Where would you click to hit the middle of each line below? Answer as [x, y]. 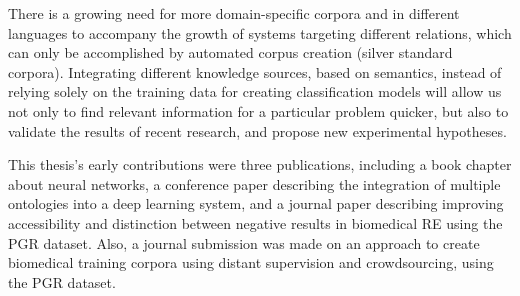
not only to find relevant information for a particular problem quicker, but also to [258, 110]
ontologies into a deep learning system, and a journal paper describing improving [256, 203]
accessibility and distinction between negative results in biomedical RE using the [255, 222]
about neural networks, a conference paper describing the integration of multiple [254, 183]
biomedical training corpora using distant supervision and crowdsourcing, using [251, 262]
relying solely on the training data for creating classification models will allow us [255, 91]
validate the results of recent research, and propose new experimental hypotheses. [257, 130]
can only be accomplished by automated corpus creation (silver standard [230, 52]
